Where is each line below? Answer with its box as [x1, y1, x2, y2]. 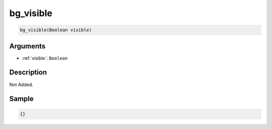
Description [9, 68, 47, 77]
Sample [9, 95, 34, 103]
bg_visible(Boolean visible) [20, 27, 92, 33]
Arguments [9, 42, 46, 50]
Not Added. [9, 81, 34, 88]
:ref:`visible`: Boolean [22, 55, 68, 61]
